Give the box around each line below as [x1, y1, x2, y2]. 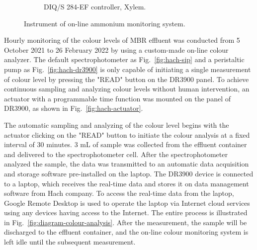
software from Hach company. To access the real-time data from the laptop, [4, 188, 234, 198]
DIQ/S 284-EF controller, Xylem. [44, 1, 146, 11]
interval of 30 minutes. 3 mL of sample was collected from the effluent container [4, 139, 247, 150]
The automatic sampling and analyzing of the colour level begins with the [4, 119, 229, 130]
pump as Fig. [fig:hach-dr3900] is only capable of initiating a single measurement [4, 64, 251, 74]
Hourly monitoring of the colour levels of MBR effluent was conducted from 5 [4, 35, 240, 45]
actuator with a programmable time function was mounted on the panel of [4, 93, 231, 103]
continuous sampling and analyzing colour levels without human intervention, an [4, 83, 250, 94]
